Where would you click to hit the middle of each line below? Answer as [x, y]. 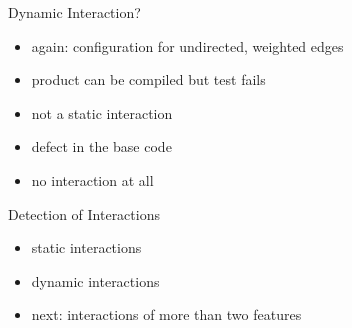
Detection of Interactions [84, 213]
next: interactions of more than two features [166, 314]
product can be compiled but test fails [148, 79]
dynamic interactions [95, 280]
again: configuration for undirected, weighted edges [187, 45]
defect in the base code [101, 146]
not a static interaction [102, 112]
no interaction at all [92, 179]
